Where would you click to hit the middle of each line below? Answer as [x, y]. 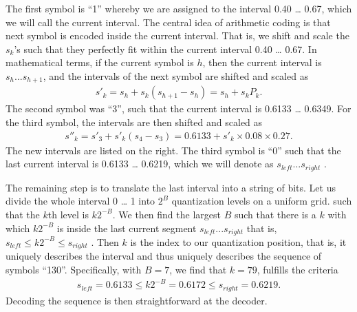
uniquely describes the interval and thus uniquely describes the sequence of [164, 256]
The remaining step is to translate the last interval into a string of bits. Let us [171, 187]
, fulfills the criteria [297, 269]
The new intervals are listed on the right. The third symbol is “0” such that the [173, 150]
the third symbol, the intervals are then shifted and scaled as [134, 122]
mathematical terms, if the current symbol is [100, 62]
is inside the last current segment [127, 228]
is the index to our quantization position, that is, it [238, 241]
